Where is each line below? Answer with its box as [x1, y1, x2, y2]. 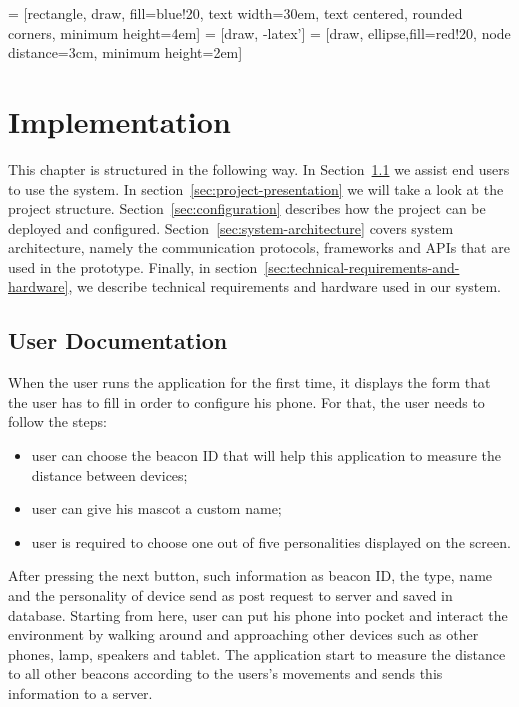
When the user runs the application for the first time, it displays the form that [8, 372, 491, 393]
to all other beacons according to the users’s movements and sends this [8, 663, 443, 684]
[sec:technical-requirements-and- [264, 256, 460, 277]
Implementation [8, 100, 231, 141]
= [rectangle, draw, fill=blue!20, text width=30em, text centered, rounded [8, 3, 463, 23]
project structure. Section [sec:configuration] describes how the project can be [8, 198, 486, 219]
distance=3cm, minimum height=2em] [8, 42, 243, 63]
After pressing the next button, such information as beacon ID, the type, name [8, 565, 493, 586]
